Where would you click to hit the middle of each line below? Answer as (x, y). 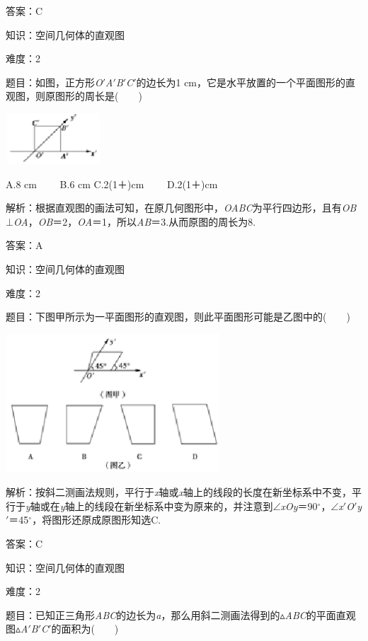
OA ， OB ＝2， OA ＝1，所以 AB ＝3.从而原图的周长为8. (134, 221)
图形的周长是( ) (98, 96)
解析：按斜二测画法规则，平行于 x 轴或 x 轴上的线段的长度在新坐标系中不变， (179, 492)
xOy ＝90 (299, 506)
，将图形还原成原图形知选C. (97, 520)
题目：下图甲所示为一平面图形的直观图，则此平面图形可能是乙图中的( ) (178, 317)
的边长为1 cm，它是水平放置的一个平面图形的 (241, 82)
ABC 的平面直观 (320, 614)
